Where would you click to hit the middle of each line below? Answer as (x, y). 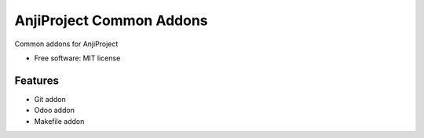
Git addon (50, 99)
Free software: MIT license (77, 58)
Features (37, 80)
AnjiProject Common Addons (111, 20)
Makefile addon (59, 121)
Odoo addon (54, 111)
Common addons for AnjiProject (66, 44)
